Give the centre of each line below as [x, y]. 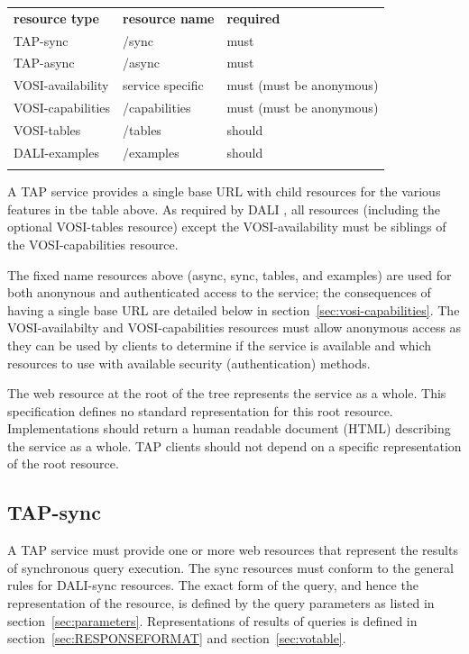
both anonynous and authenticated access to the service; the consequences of [219, 292]
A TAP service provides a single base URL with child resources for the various [224, 191]
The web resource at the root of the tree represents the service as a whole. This [227, 393]
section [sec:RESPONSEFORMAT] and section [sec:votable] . [177, 638]
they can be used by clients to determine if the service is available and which [220, 345]
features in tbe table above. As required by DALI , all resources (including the [224, 209]
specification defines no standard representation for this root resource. [200, 410]
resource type [56, 18]
